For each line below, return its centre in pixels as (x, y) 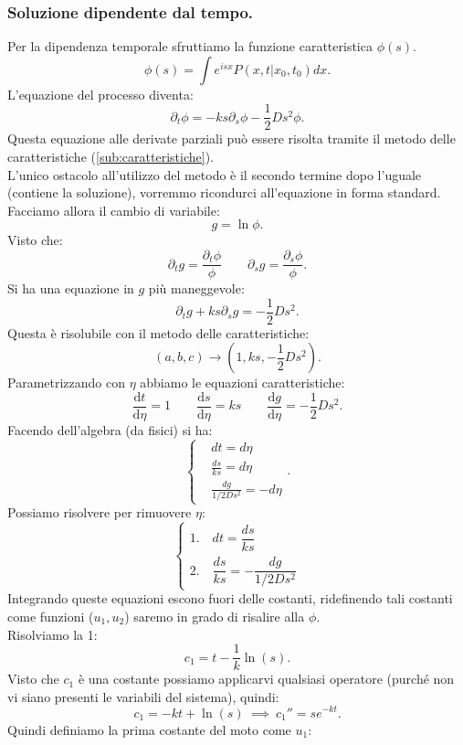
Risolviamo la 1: (53, 634)
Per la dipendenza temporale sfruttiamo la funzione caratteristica (190, 46)
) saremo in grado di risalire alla (215, 617)
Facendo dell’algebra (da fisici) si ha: (110, 430)
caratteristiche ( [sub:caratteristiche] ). (110, 157)
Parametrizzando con (66, 383)
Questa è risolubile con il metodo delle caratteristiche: (158, 332)
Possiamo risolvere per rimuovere (100, 512)
